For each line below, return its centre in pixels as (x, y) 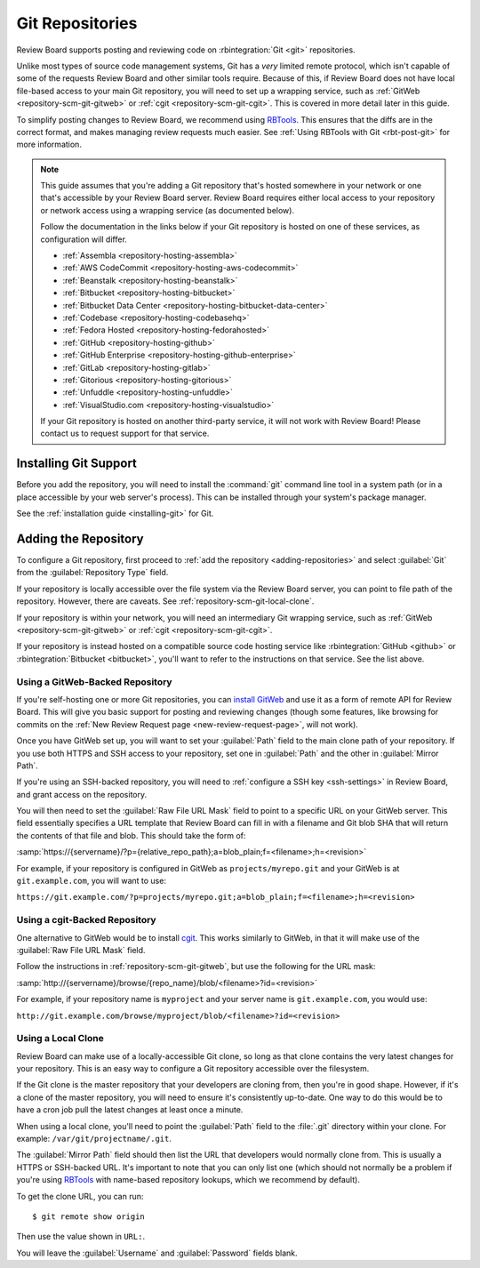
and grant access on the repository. (82, 794)
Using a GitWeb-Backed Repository (94, 682)
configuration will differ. (84, 239)
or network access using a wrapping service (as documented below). (168, 210)
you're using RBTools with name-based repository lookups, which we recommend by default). (188, 1180)
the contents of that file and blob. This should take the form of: (131, 835)
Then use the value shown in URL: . (81, 1237)
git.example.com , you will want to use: (91, 881)
